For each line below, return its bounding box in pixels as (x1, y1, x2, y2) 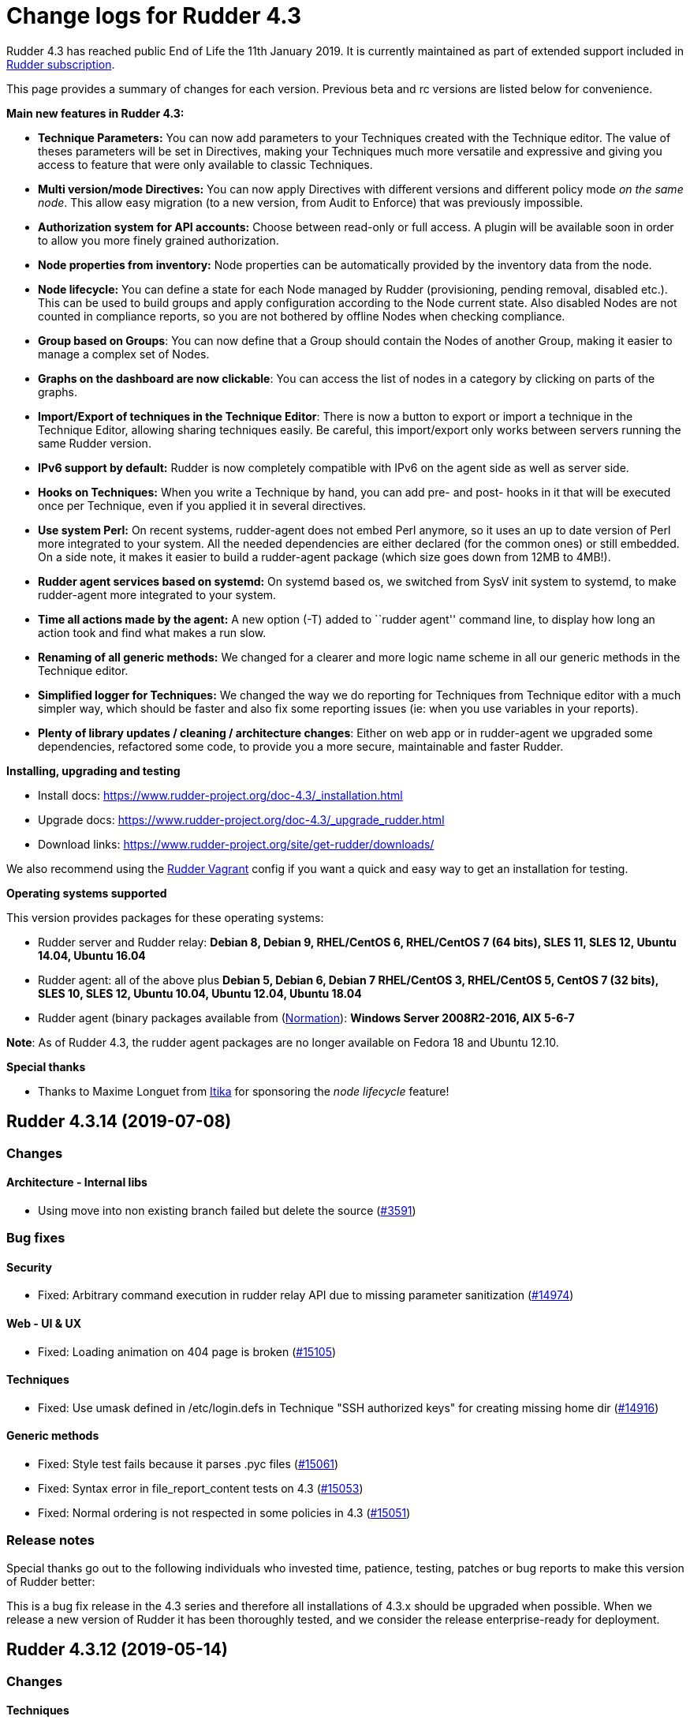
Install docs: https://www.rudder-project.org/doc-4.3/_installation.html (38, 788, 403, 802)
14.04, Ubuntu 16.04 (38, 948, 146, 962)
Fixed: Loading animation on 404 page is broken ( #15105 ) (38, 1344, 337, 1358)
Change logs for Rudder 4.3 (6, 2, 301, 29)
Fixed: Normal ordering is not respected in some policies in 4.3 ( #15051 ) (38, 1506, 411, 1520)
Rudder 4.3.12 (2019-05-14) (6, 1639, 228, 1660)
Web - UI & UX (6, 1317, 81, 1331)
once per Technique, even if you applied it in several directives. (38, 498, 367, 512)
